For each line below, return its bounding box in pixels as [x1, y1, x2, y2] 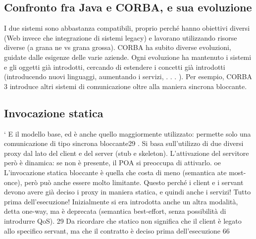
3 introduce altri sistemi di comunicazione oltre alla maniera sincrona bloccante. [4, 81, 247, 91]
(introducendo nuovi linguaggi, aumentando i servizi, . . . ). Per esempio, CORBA [4, 71, 252, 82]
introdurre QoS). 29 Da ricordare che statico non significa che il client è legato [4, 215, 242, 226]
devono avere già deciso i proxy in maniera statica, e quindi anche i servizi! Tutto [4, 187, 251, 197]
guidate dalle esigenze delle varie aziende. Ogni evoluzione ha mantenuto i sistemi [4, 51, 252, 62]
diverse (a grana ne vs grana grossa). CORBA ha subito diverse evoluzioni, [4, 42, 231, 52]
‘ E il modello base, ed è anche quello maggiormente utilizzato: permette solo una [4, 128, 251, 139]
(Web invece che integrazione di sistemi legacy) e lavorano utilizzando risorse [4, 32, 237, 43]
